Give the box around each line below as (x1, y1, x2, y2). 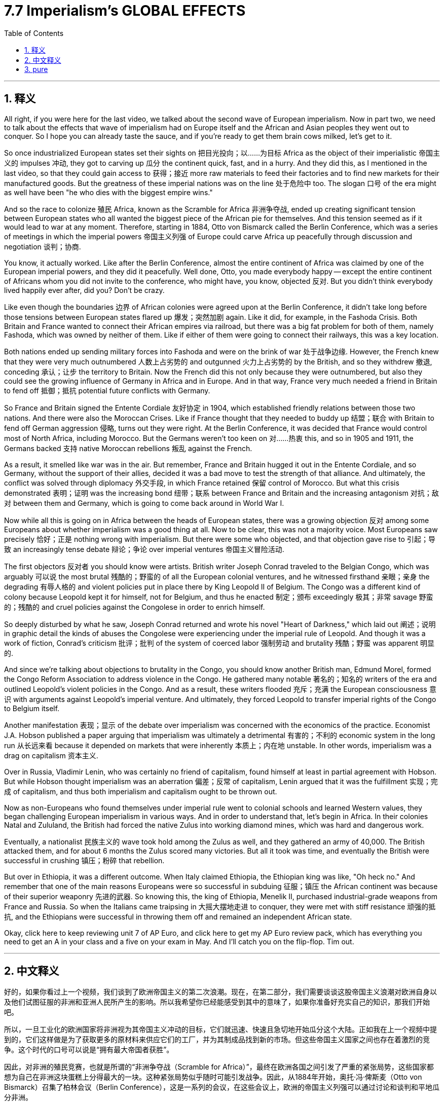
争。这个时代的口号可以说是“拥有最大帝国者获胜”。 (4, 1045, 174, 1054)
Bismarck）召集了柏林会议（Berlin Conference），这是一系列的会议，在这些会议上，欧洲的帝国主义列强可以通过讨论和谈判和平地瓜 (4, 1083, 440, 1092)
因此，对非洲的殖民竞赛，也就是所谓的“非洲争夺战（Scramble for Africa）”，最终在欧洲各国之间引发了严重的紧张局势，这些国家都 (4, 1062, 434, 1072)
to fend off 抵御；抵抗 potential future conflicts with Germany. (4, 386, 210, 395)
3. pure (24, 64, 48, 73)
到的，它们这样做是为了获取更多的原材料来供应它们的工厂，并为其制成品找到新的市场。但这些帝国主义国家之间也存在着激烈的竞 (4, 1035, 430, 1044)
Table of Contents (4, 28, 64, 38)
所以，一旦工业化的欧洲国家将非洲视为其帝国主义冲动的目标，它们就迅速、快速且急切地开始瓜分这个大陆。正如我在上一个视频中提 (4, 1025, 437, 1034)
